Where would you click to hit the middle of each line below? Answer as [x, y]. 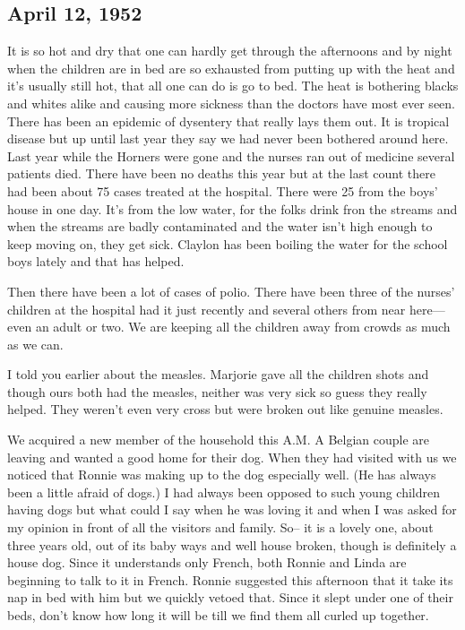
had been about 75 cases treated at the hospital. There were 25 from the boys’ [223, 190]
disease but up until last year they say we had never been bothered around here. [228, 138]
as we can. [35, 344]
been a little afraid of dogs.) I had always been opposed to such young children [224, 492]
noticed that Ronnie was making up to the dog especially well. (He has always [222, 475]
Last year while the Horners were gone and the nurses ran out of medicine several [231, 155]
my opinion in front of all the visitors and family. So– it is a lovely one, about [220, 527]
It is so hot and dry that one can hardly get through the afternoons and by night [230, 51]
